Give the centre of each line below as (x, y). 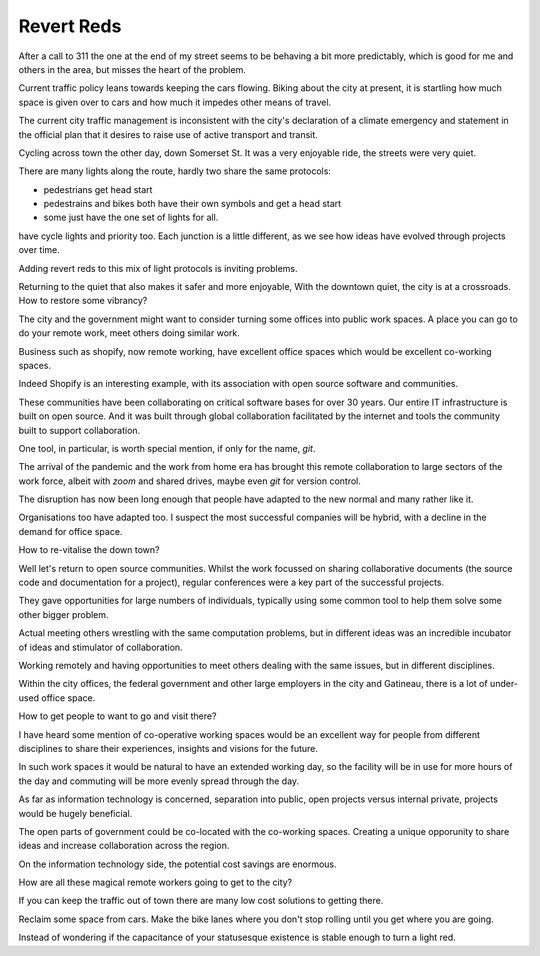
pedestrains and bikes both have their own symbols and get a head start (192, 204)
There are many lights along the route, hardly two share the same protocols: (175, 171)
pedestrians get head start (98, 189)
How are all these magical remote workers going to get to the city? (155, 882)
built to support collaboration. (79, 430)
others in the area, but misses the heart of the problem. (132, 69)
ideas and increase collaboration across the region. (124, 846)
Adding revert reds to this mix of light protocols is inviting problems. (158, 268)
